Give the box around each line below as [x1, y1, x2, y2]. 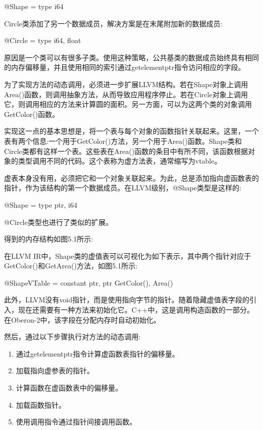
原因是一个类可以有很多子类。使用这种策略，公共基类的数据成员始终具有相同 [4, 52, 259, 62]
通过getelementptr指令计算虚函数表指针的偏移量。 [16, 348, 180, 359]
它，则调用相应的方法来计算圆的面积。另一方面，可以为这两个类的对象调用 [4, 99, 252, 109]
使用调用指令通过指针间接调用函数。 [16, 416, 137, 427]
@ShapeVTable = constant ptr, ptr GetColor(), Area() [4, 277, 173, 288]
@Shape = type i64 [4, 1, 64, 11]
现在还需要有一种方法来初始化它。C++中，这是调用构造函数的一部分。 [18, 304, 254, 315]
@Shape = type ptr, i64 [4, 199, 77, 210]
